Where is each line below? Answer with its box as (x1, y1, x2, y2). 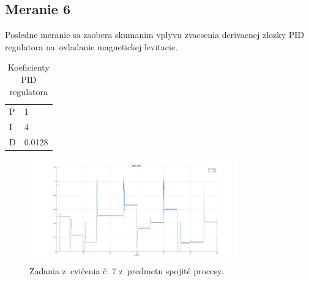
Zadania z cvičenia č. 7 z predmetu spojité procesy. (29, 264, 224, 277)
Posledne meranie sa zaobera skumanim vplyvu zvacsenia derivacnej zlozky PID (5, 28, 305, 41)
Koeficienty (7, 61, 50, 74)
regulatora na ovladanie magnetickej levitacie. (5, 40, 178, 53)
